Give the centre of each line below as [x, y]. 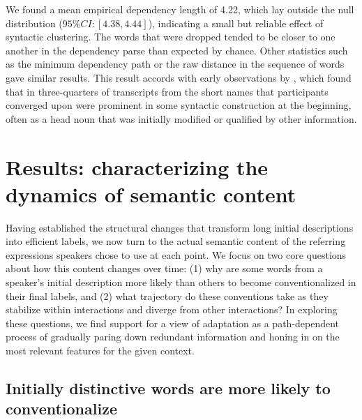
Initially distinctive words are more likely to [168, 388]
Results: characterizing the [137, 166]
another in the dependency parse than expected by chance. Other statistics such [177, 50]
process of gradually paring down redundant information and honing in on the [173, 337]
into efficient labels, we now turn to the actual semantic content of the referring [176, 241]
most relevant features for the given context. [100, 350]
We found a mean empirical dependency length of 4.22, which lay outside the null [180, 9]
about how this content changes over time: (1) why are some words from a [164, 268]
